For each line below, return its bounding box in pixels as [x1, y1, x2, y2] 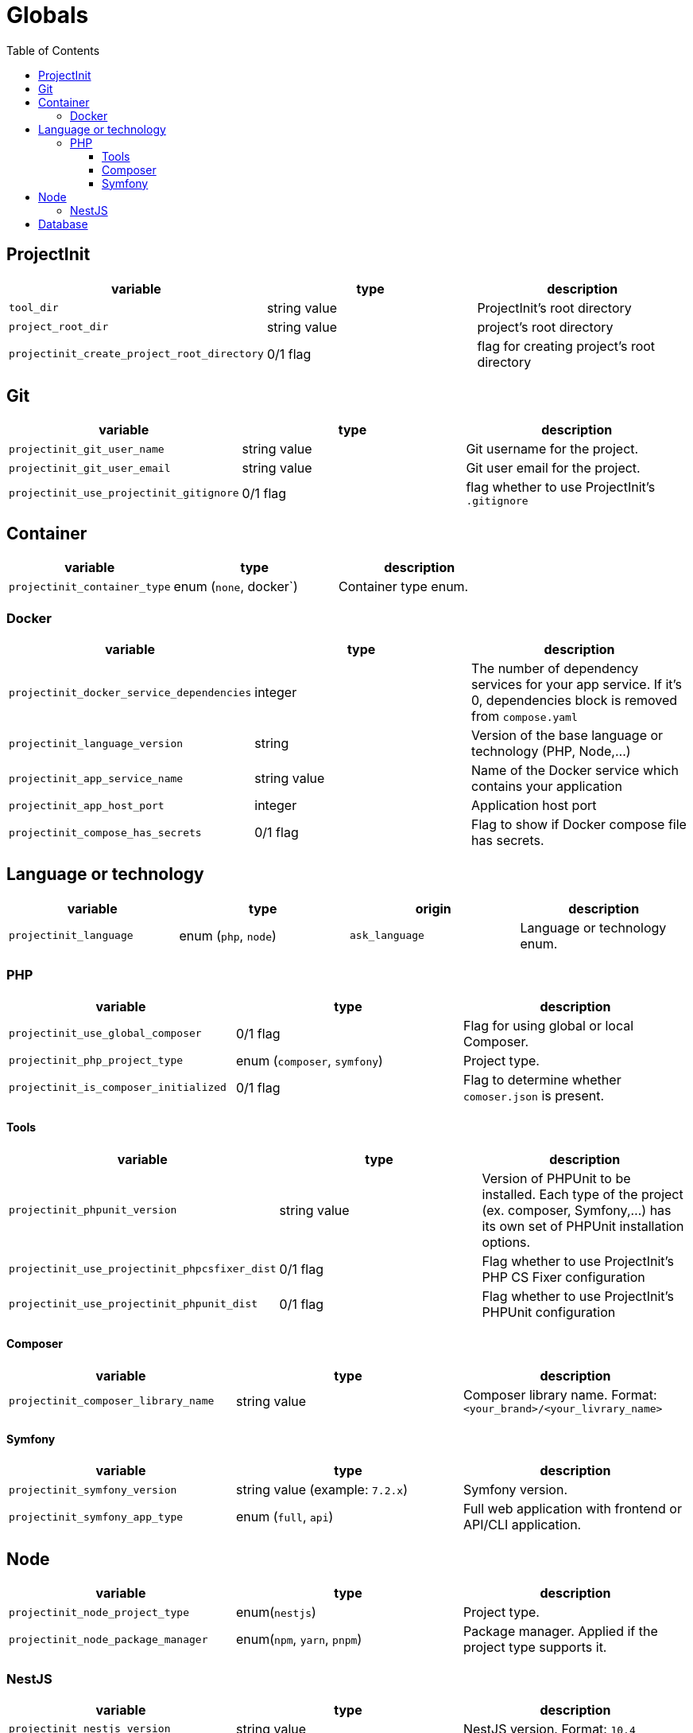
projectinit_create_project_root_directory [9, 348, 264, 360]
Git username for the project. [466, 441, 639, 458]
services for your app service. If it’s [471, 676, 682, 693]
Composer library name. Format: [463, 1387, 657, 1404]
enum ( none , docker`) [173, 578, 298, 595]
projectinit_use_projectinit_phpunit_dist [9, 1298, 258, 1310]
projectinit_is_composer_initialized [9, 1081, 226, 1094]
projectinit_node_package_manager [9, 1633, 208, 1645]
